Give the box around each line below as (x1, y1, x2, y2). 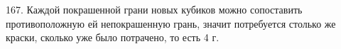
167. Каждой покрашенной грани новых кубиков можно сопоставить (6, 2, 303, 16)
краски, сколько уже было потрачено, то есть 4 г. (6, 30, 220, 45)
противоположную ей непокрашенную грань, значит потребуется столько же (6, 16, 336, 31)
